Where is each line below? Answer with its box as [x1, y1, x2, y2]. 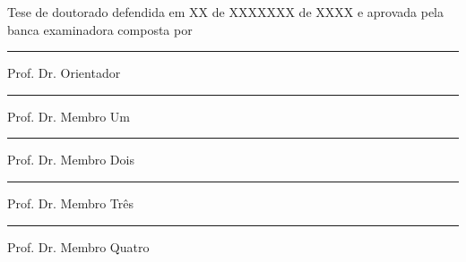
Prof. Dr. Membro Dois [7, 150, 134, 169]
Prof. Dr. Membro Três [7, 193, 134, 212]
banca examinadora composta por [7, 20, 193, 38]
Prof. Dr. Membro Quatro [7, 237, 150, 256]
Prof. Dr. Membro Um [7, 106, 131, 125]
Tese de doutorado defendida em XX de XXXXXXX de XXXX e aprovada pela [7, 3, 444, 21]
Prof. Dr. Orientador [7, 63, 121, 82]
